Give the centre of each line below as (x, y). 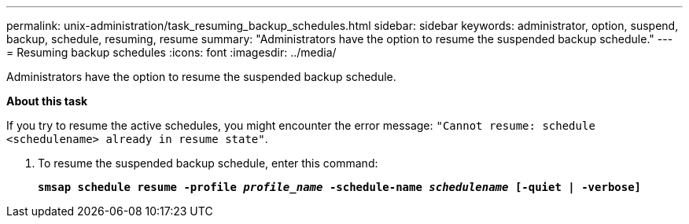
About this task (47, 101)
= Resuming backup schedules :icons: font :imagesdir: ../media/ (171, 52)
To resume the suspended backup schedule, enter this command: (208, 163)
